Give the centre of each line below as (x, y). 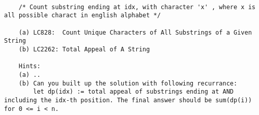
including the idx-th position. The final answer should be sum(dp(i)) (128, 100)
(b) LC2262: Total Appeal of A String (84, 49)
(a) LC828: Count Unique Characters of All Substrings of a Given (135, 32)
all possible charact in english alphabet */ (82, 16)
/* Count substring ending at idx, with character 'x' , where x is (137, 7)
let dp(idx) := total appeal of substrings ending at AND (134, 92)
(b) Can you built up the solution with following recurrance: (128, 83)
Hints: (30, 66)
